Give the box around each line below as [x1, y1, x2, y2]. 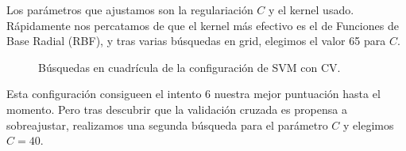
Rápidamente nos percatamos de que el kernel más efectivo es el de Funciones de [6, 17, 399, 33]
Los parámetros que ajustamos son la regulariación [6, 2, 253, 17]
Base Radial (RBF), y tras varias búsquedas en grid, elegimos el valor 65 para [6, 32, 386, 49]
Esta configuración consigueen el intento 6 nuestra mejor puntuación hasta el [6, 85, 381, 102]
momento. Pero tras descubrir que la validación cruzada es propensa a [6, 100, 347, 117]
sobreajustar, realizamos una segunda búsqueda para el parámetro [6, 116, 328, 133]
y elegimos [343, 116, 394, 133]
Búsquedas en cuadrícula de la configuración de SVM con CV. [38, 59, 341, 75]
